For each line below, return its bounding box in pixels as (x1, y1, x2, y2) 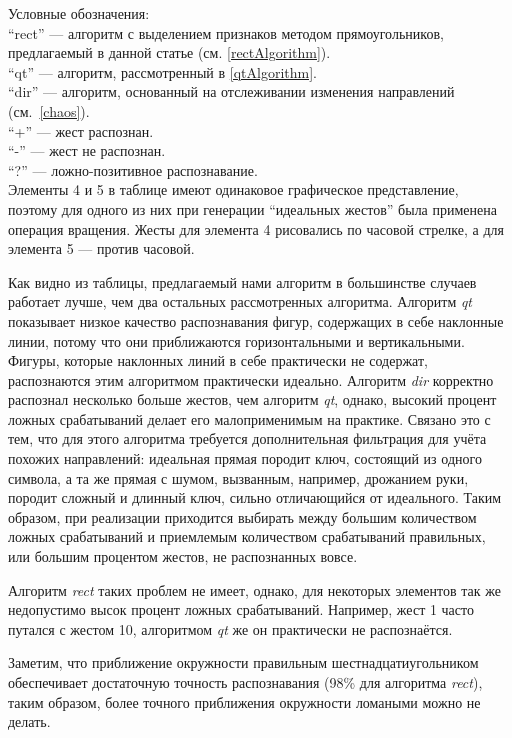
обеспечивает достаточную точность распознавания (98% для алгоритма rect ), (8, 672, 483, 692)
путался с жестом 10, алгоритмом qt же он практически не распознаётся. (8, 618, 453, 639)
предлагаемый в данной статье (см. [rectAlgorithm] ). (8, 42, 331, 63)
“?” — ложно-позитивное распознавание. (8, 159, 258, 180)
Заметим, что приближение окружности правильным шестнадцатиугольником (8, 652, 479, 673)
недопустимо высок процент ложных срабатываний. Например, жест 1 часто (8, 599, 474, 620)
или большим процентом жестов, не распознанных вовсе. (8, 546, 358, 567)
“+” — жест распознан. (8, 120, 154, 141)
